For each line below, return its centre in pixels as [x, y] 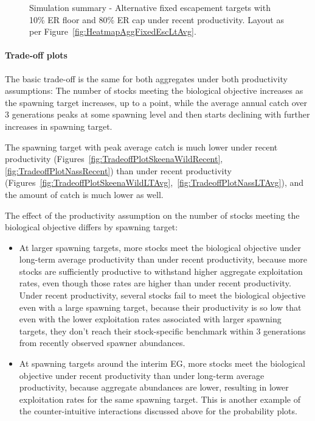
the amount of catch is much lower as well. [84, 194]
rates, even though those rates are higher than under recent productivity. [155, 283]
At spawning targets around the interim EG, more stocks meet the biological [162, 363]
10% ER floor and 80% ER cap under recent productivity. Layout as [157, 19]
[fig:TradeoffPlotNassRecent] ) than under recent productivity [118, 170]
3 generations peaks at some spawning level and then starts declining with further [157, 114]
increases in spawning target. [59, 126]
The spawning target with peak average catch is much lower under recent [141, 147]
